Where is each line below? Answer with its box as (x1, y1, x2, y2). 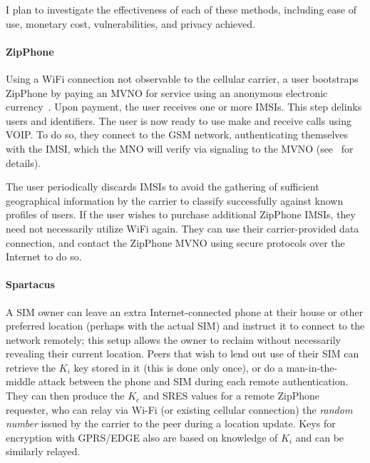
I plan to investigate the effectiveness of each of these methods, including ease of (6, 2, 356, 16)
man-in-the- (286, 360, 338, 375)
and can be (295, 429, 344, 444)
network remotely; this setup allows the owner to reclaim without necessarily (6, 332, 341, 347)
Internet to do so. (6, 249, 82, 264)
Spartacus (6, 277, 55, 292)
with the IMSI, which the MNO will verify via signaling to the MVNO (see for (6, 141, 354, 156)
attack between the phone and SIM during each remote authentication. (38, 374, 349, 389)
